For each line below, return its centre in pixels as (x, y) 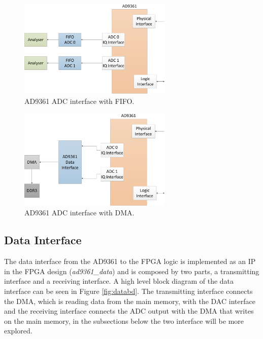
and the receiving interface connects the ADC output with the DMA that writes (129, 311)
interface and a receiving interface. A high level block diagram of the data (119, 281)
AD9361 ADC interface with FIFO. (79, 101)
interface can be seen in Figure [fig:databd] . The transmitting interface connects (128, 291)
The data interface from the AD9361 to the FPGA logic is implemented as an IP (130, 261)
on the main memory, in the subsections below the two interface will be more (124, 321)
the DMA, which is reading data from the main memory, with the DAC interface (130, 301)
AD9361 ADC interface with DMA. (79, 213)
